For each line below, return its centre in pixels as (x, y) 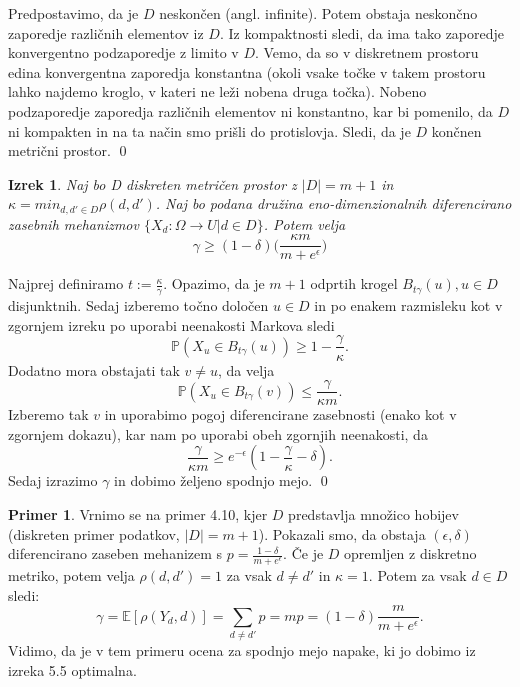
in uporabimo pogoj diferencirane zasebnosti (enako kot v (280, 414)
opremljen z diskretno (410, 553)
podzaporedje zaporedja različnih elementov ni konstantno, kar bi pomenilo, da (250, 110)
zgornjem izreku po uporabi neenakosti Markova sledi (171, 324)
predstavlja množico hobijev (373, 513)
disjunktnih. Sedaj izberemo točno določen (138, 305)
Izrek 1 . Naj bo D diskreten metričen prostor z (152, 183)
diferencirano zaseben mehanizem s (115, 553)
